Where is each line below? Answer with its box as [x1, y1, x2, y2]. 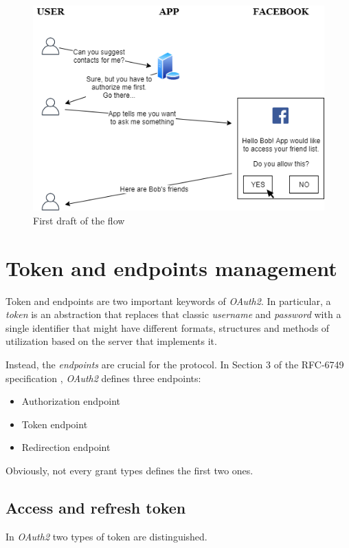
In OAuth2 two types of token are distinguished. [5, 529, 207, 543]
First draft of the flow [33, 213, 125, 227]
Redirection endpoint [21, 440, 111, 454]
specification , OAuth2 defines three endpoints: [5, 370, 201, 385]
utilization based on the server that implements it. [5, 334, 217, 348]
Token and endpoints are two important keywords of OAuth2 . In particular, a [5, 293, 331, 308]
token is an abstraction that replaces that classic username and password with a [5, 307, 341, 322]
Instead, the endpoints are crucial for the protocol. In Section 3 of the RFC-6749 [5, 357, 344, 371]
